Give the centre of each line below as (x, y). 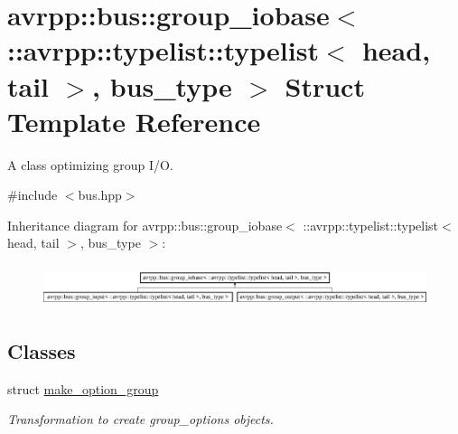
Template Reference (134, 121)
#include (33, 195)
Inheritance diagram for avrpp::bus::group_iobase (145, 225)
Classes (42, 350)
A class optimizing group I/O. (90, 164)
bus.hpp (100, 195)
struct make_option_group (83, 388)
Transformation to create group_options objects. (140, 419)
